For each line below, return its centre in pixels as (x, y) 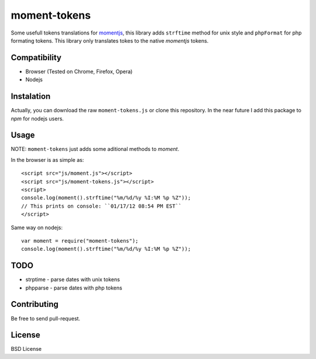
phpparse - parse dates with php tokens (74, 288)
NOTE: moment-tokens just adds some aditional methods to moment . (95, 149)
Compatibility (36, 58)
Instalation (31, 96)
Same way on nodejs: (37, 227)
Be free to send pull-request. (46, 318)
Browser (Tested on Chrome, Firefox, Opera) (79, 71)
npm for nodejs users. (37, 118)
